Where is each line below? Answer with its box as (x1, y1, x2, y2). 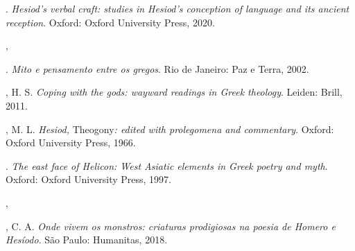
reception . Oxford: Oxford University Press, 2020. (6, 15, 215, 29)
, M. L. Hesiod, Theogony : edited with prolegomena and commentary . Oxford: (6, 121, 334, 136)
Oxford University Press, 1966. (6, 135, 136, 150)
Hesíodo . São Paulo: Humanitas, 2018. (6, 232, 168, 247)
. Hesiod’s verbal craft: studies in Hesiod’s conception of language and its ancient (6, 1, 349, 15)
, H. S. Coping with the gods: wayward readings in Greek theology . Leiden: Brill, (6, 85, 343, 99)
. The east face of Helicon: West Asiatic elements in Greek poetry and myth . (6, 158, 328, 173)
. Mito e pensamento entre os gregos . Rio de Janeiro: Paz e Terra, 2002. (6, 61, 309, 76)
